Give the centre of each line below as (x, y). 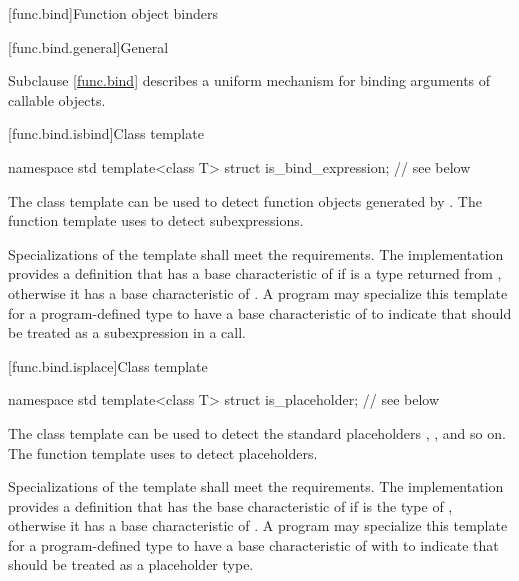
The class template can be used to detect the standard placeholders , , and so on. (257, 432)
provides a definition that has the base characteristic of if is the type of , (230, 505)
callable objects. (57, 99)
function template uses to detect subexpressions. (156, 220)
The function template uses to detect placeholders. (163, 452)
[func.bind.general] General (88, 46)
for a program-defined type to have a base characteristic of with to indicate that (253, 544)
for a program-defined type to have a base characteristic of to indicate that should (260, 312)
